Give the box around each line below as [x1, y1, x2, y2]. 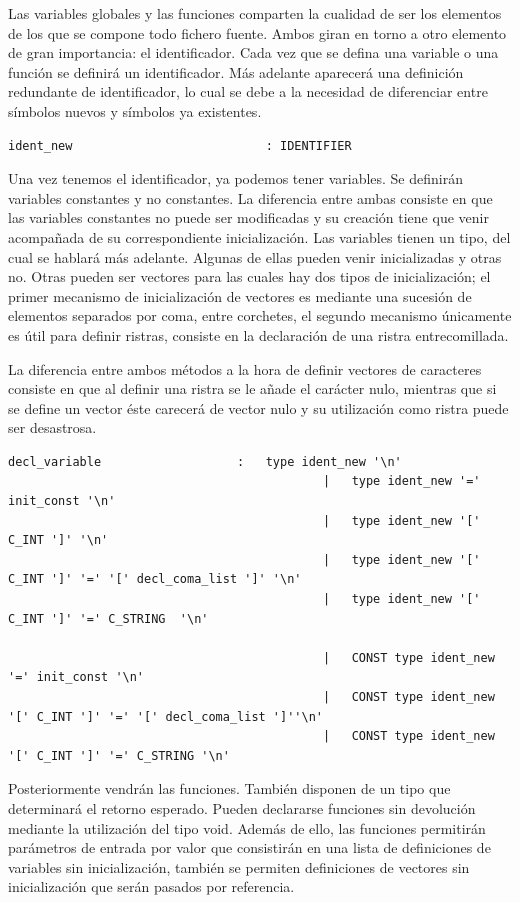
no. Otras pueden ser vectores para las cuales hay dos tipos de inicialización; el [8, 266, 491, 287]
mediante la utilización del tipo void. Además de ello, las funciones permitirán [8, 817, 486, 838]
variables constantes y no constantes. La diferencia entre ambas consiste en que [8, 187, 493, 208]
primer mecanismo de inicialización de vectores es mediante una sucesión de [8, 285, 472, 306]
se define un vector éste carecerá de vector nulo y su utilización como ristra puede [8, 397, 509, 418]
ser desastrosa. [8, 417, 97, 438]
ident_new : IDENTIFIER [8, 138, 352, 153]
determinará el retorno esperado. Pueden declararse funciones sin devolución [8, 797, 476, 818]
